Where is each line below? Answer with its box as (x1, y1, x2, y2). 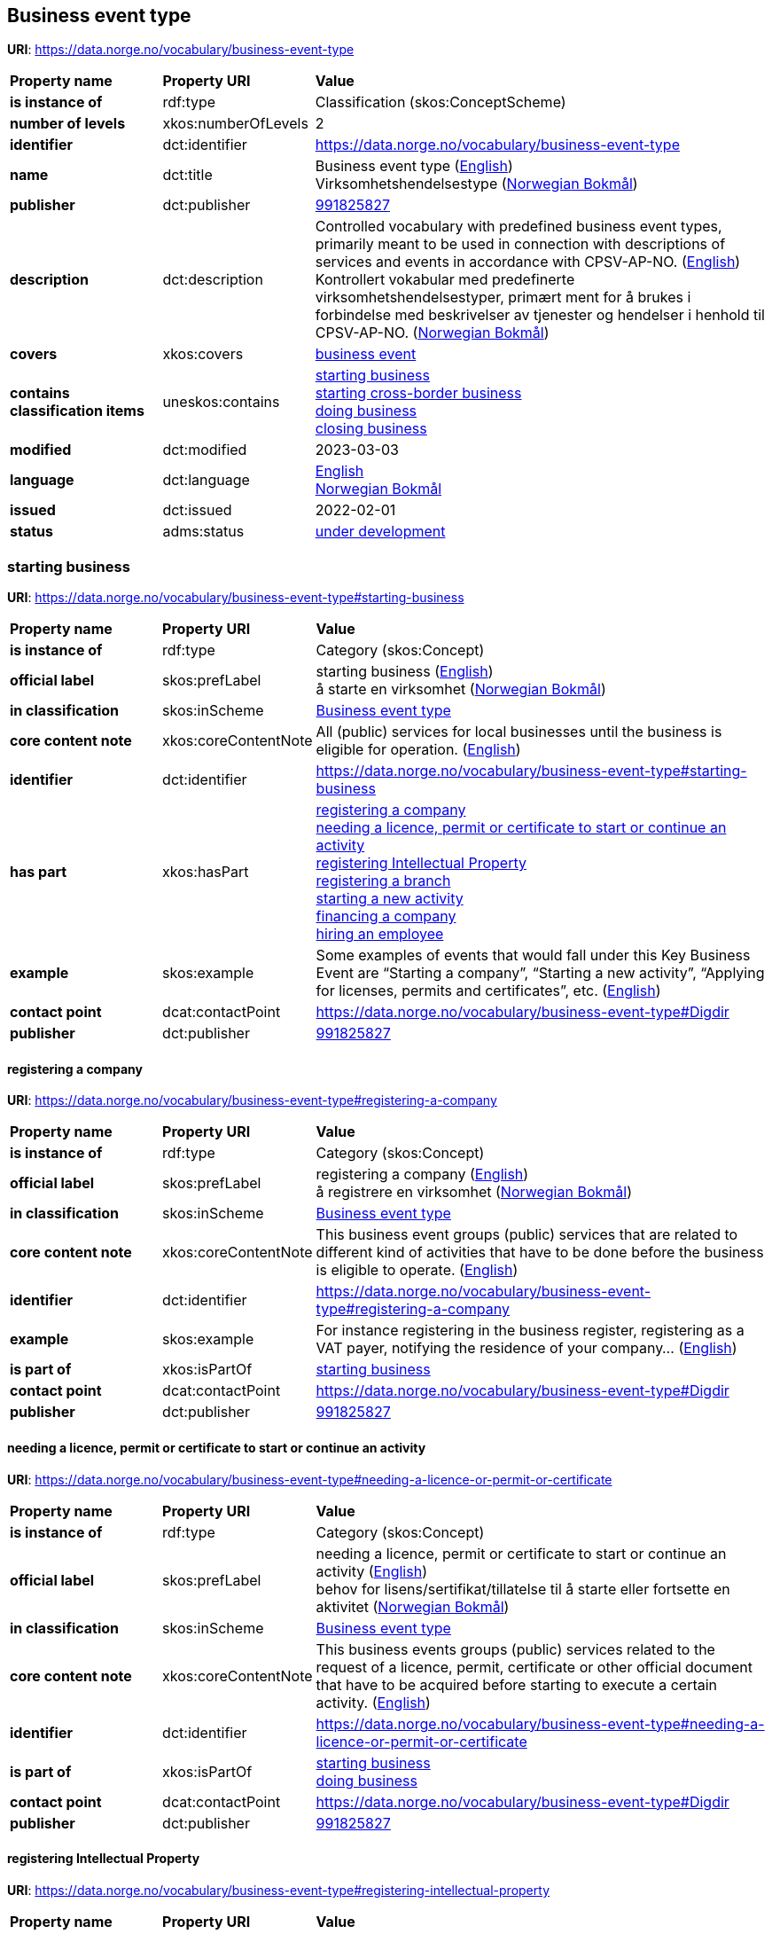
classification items (10, 402, 144, 420)
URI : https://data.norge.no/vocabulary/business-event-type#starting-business (7, 590, 464, 606)
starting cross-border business (315, 384, 522, 403)
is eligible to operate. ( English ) (316, 1261, 519, 1280)
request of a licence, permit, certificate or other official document (316, 1657, 753, 1676)
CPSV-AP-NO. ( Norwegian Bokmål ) (315, 324, 550, 342)
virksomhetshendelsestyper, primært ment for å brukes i (315, 288, 691, 307)
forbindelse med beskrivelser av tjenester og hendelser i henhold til (315, 306, 765, 325)
